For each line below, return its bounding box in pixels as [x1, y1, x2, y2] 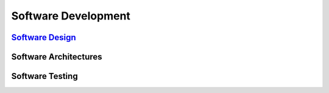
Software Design [11, 32, 76, 43]
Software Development [11, 9, 131, 22]
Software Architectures [11, 52, 103, 62]
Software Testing [11, 71, 79, 81]
